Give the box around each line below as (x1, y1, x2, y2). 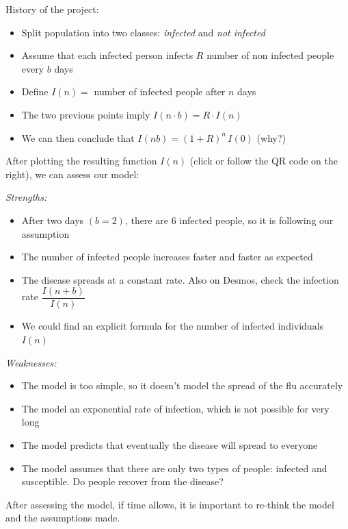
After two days (21, 212, 84, 227)
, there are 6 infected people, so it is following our (124, 212, 334, 227)
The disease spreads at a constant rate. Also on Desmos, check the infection (21, 272, 339, 286)
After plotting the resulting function (5, 153, 157, 168)
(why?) (256, 130, 286, 145)
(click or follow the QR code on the (189, 153, 338, 168)
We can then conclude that (21, 130, 135, 145)
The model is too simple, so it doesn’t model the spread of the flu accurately (21, 378, 343, 393)
